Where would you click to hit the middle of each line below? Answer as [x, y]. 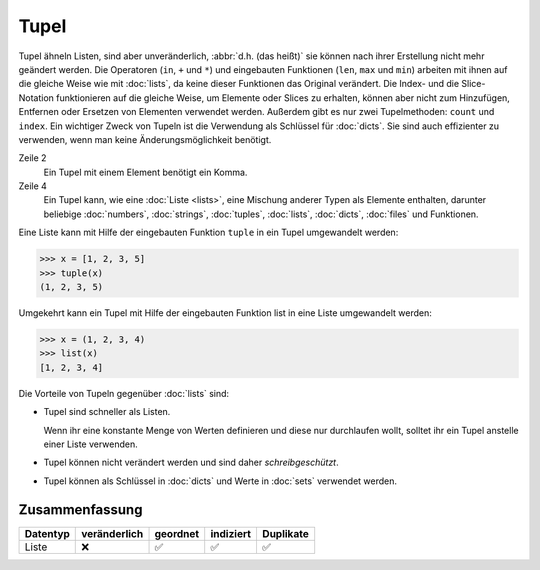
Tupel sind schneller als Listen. [107, 412]
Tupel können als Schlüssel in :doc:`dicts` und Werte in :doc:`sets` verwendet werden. [220, 481]
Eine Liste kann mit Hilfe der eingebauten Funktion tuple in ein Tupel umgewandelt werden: [208, 232]
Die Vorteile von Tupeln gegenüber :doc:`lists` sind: [124, 393]
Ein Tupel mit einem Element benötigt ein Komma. [145, 172]
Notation [36, 97]
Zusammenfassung [80, 509]
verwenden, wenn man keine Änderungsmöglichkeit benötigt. [145, 139]
